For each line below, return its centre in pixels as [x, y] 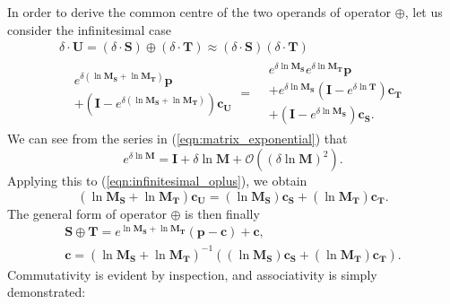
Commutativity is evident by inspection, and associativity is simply [192, 274]
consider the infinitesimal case [90, 29]
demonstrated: [47, 292]
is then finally [222, 213]
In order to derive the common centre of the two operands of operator [199, 12]
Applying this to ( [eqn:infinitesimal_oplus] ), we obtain [157, 181]
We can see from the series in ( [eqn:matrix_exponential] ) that [177, 139]
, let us [424, 12]
